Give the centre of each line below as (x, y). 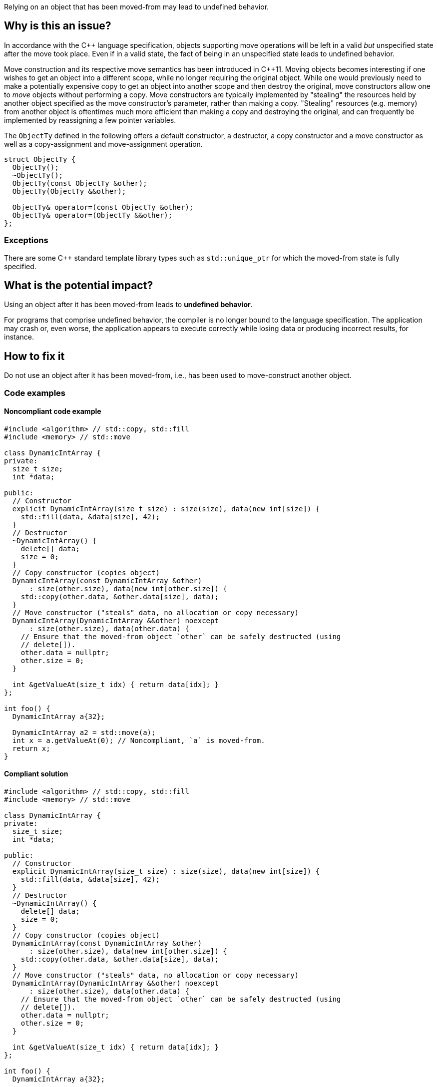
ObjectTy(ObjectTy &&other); (69, 191)
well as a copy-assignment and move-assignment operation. (103, 144)
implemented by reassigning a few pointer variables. (90, 120)
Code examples (35, 393)
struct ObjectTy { (40, 159)
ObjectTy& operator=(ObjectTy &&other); (92, 215)
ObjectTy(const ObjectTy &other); (80, 183)
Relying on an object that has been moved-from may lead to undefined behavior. (137, 7)
